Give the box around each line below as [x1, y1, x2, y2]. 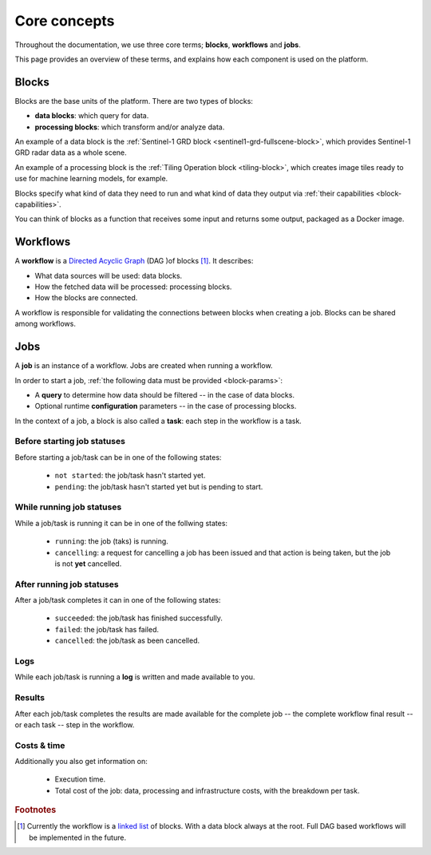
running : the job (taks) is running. [54, 536, 169, 546]
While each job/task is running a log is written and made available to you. [14, 672, 255, 682]
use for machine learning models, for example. [14, 174, 168, 184]
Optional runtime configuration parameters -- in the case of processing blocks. [34, 402, 297, 411]
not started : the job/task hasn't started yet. [54, 471, 206, 481]
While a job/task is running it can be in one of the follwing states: [14, 518, 227, 528]
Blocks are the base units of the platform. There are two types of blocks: [14, 96, 253, 105]
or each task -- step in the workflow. [14, 719, 135, 730]
